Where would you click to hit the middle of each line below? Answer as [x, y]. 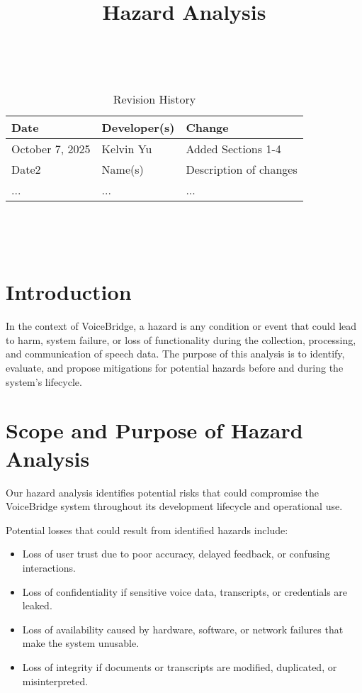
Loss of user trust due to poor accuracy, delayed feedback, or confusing [176, 554]
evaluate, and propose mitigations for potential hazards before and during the [175, 368]
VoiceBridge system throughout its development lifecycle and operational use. [174, 506]
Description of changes [242, 169]
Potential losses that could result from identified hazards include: [147, 530]
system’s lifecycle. [44, 381]
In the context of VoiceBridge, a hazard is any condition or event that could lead [181, 326]
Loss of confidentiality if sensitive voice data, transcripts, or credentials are [185, 591]
